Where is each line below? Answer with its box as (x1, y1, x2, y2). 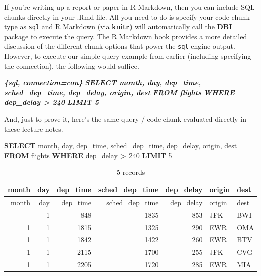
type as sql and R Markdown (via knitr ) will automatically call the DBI (4, 21, 232, 32)
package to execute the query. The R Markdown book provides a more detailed (4, 31, 247, 41)
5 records (117, 167, 145, 177)
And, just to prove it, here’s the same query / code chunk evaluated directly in (4, 114, 246, 124)
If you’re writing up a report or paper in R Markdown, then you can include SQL (4, 2, 255, 12)
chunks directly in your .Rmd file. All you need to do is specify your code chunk (4, 11, 250, 22)
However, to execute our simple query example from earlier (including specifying (4, 51, 251, 61)
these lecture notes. (4, 123, 63, 134)
